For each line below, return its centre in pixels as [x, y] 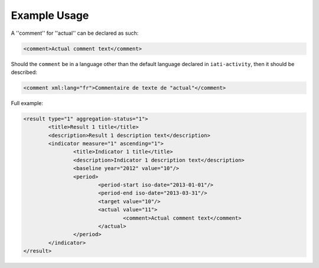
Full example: [27, 103]
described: [24, 72]
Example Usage [50, 15]
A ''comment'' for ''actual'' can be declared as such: [75, 33]
